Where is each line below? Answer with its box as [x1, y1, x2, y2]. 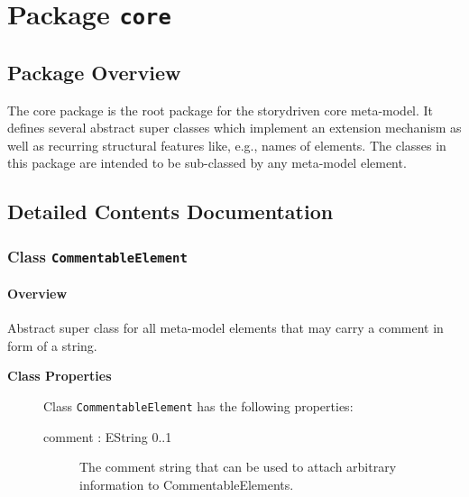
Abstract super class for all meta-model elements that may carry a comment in [7, 318, 444, 337]
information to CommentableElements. [79, 474, 294, 493]
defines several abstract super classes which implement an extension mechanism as [7, 118, 462, 137]
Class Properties [7, 366, 112, 385]
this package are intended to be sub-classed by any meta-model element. [7, 153, 407, 172]
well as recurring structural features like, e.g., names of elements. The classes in [7, 135, 446, 154]
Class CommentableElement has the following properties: [43, 396, 354, 415]
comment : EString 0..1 [43, 427, 172, 446]
